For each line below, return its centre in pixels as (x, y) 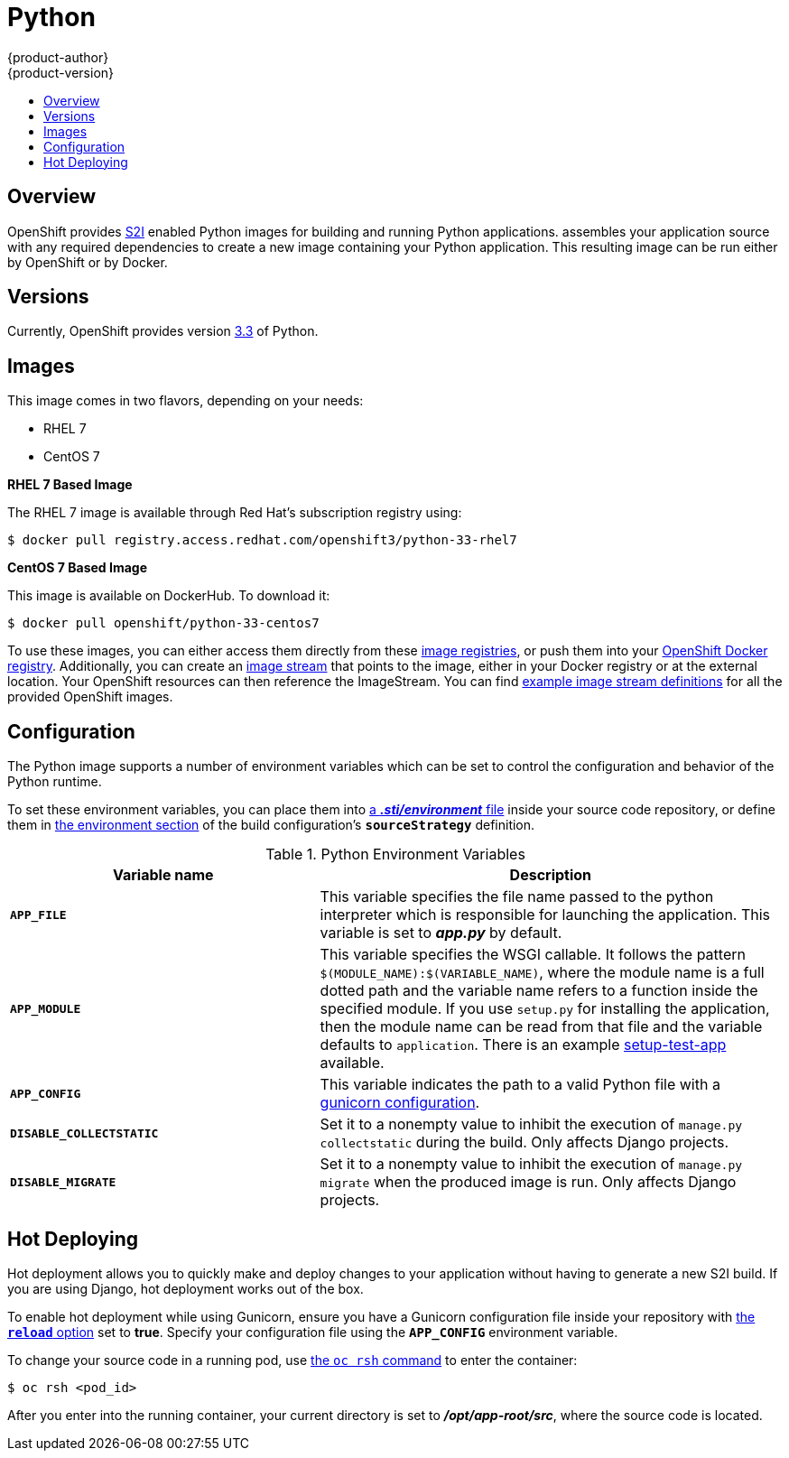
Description (551, 875)
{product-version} (61, 72)
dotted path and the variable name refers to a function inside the (539, 991)
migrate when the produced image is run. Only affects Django (528, 1182)
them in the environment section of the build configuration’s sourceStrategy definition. (271, 825)
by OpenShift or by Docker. (88, 262)
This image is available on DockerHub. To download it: (169, 596)
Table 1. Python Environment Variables (395, 854)
